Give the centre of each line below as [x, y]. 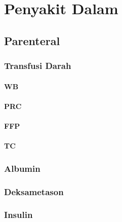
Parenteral [32, 40]
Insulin [18, 215]
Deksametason [34, 191]
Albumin [22, 168]
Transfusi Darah [38, 66]
